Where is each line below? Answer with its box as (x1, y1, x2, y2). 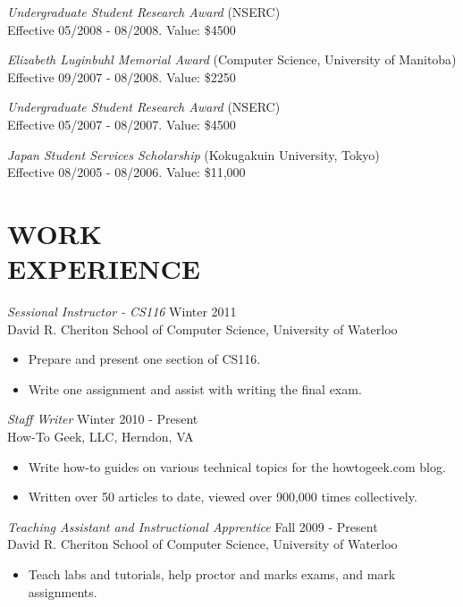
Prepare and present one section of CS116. (28, 350, 261, 368)
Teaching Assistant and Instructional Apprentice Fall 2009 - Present (7, 517, 378, 535)
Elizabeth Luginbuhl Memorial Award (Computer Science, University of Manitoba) (7, 50, 457, 69)
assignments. (28, 582, 97, 601)
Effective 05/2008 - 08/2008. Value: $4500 (7, 20, 236, 38)
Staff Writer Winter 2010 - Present (7, 409, 198, 428)
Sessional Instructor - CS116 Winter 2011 (7, 302, 237, 321)
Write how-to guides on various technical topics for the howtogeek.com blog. (28, 457, 446, 476)
